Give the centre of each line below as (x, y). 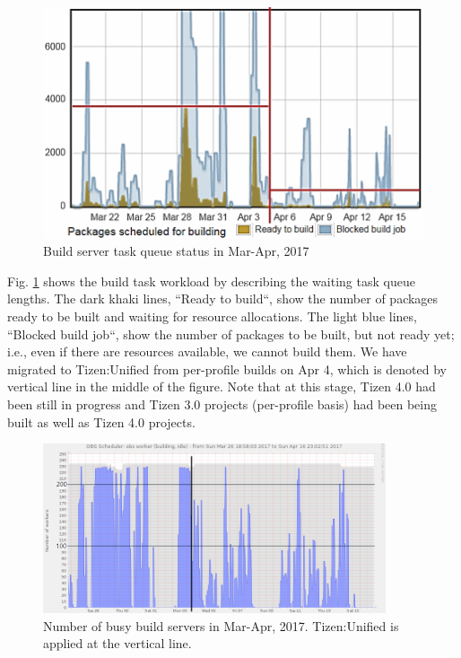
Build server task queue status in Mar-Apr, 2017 (176, 251)
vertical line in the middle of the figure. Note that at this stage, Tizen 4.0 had (222, 386)
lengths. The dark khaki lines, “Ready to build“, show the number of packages (223, 298)
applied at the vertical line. (117, 643)
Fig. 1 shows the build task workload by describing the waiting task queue (211, 281)
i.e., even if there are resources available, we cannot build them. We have (207, 351)
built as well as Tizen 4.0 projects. (101, 421)
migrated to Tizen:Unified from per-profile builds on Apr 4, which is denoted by (227, 368)
